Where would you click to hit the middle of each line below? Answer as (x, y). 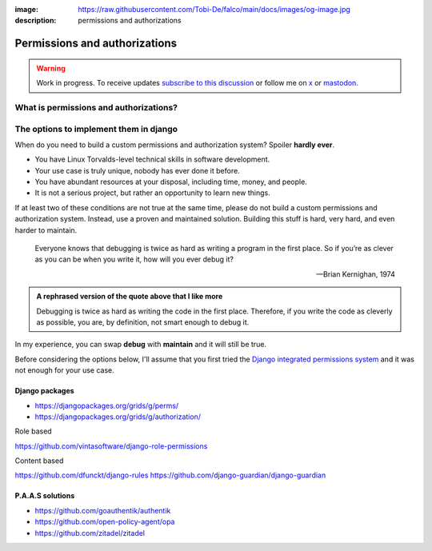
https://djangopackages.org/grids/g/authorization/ (118, 417)
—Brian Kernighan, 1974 (356, 274)
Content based (39, 461)
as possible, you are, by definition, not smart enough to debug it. (143, 322)
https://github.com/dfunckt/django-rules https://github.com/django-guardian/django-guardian (170, 475)
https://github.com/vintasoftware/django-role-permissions (111, 446)
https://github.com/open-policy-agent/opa (105, 522)
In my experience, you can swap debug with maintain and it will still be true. (141, 345)
